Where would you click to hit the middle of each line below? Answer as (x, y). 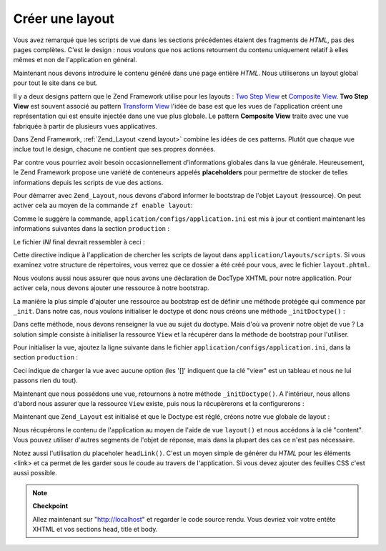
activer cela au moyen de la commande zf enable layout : (103, 205)
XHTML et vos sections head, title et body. (95, 529)
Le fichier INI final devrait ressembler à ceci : (79, 242)
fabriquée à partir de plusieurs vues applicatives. (85, 126)
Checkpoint (50, 506)
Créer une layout (64, 19)
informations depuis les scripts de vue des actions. (88, 182)
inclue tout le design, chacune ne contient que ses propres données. (114, 149)
